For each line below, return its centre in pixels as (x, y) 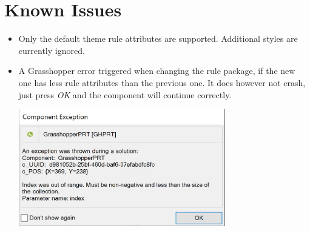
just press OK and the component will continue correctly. (125, 94)
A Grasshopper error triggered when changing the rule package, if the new (157, 71)
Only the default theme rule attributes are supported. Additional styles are (158, 38)
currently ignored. (52, 50)
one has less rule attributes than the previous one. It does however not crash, (162, 82)
